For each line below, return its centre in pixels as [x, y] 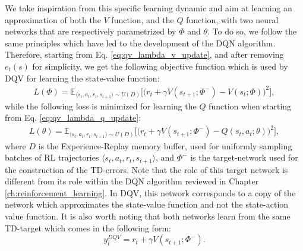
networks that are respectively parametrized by [91, 31]
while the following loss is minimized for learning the [101, 106]
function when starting [250, 106]
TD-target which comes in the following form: [88, 228]
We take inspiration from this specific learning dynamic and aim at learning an [149, 8]
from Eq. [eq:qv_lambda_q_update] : [73, 117]
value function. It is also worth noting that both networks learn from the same [148, 216]
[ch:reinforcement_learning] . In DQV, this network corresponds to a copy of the [150, 192]
